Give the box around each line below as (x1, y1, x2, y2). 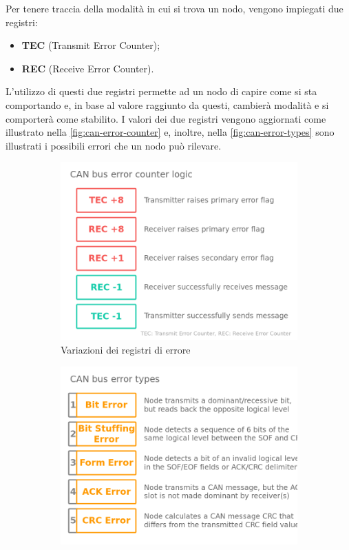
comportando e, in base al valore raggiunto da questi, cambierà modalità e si (6, 97, 329, 112)
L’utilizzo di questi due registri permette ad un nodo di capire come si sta (6, 84, 317, 99)
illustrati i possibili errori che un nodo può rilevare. (6, 138, 222, 152)
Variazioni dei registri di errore (61, 342, 191, 356)
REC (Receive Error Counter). (21, 61, 154, 75)
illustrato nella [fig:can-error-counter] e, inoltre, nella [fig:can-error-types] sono (6, 125, 335, 139)
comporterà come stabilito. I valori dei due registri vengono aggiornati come (6, 111, 326, 125)
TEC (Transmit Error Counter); (21, 38, 160, 52)
